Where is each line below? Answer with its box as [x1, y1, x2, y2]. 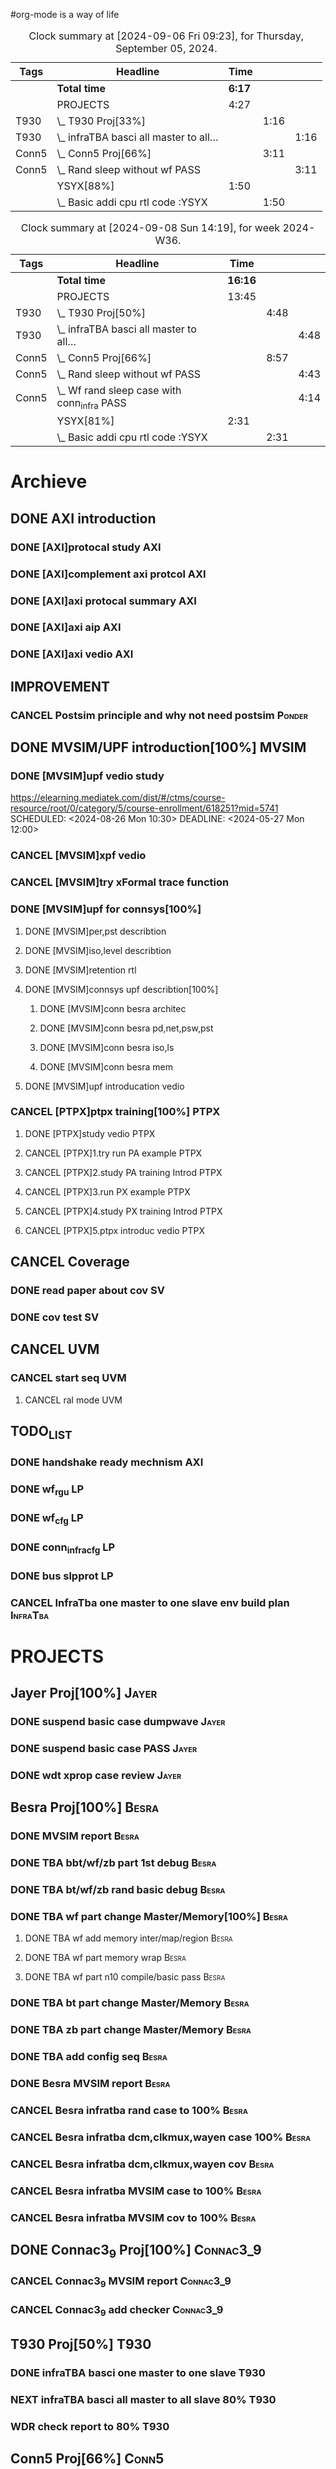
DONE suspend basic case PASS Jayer [10, 1742, 198, 1756]
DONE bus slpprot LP [10, 1569, 114, 1583]
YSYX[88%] [56, 179, 115, 193]
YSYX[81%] [56, 414, 115, 428]
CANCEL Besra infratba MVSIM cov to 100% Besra [10, 2210, 257, 2224]
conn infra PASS [56, 396, 127, 412]
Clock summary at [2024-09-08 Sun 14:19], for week [20, 221, 281, 234]
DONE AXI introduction [10, 510, 157, 527]
